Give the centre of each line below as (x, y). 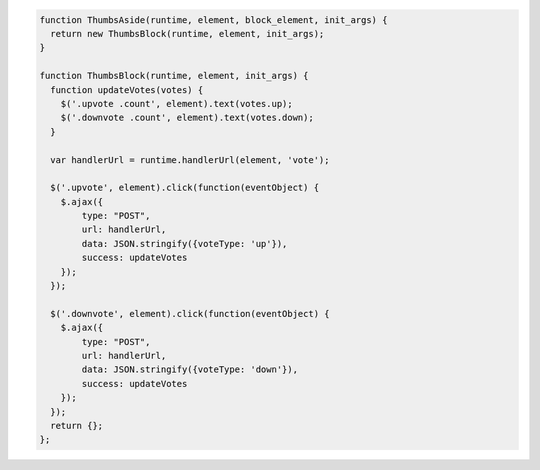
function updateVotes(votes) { (127, 89)
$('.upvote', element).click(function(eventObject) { (185, 188)
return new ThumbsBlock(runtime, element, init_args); (187, 33)
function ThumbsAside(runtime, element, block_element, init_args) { (213, 19)
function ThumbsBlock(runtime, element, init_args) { (174, 76)
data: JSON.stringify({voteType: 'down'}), (190, 369)
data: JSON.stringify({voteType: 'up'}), (184, 243)
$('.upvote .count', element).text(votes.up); (177, 103)
